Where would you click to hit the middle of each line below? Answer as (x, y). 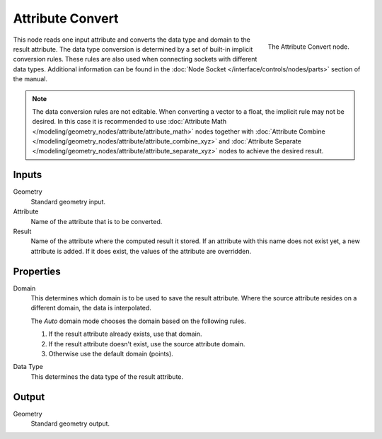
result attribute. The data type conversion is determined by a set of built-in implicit (133, 49)
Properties (37, 271)
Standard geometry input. (68, 201)
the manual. (30, 79)
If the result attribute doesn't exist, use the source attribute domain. (147, 344)
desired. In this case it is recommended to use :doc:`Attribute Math (129, 122)
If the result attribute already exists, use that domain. (125, 334)
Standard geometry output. (70, 423)
